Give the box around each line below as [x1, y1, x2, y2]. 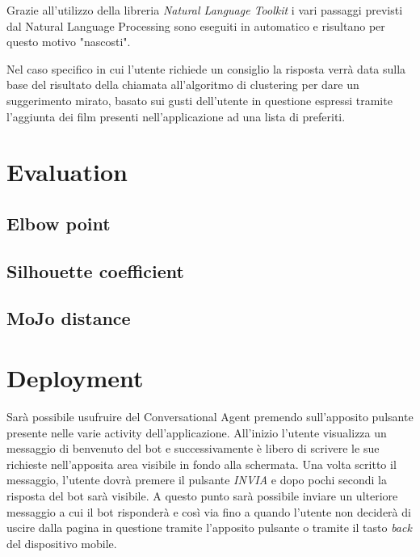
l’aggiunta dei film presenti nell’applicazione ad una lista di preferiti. [6, 108, 346, 124]
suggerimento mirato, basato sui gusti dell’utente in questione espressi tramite [6, 91, 393, 108]
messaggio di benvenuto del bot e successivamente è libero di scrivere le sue [6, 440, 380, 457]
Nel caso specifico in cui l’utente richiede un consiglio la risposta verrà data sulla [6, 60, 406, 77]
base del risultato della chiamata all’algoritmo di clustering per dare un [6, 76, 359, 93]
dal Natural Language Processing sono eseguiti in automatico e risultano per [6, 17, 385, 34]
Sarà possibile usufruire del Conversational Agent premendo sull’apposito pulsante [6, 408, 414, 424]
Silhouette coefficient [6, 258, 184, 283]
